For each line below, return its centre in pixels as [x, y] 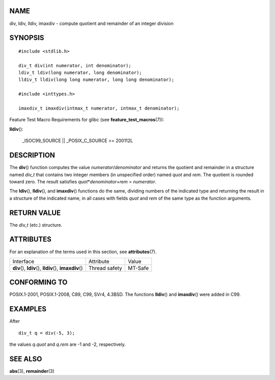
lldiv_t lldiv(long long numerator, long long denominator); [96, 80]
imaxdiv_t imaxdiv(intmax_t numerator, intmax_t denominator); [99, 108]
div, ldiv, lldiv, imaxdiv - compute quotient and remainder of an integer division [91, 23]
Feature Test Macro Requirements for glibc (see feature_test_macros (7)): [87, 120]
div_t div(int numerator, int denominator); [75, 65]
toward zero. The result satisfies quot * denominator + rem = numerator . [83, 181]
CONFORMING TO [38, 282]
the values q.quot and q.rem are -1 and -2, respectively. [67, 344]
